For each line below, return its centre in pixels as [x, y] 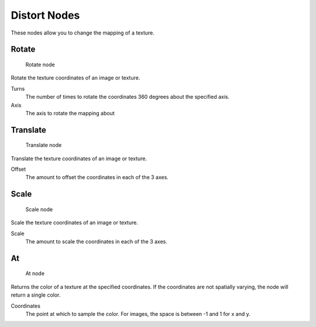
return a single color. [36, 295]
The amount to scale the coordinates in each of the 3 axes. [97, 242]
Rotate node [40, 64]
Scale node [39, 209]
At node [35, 273]
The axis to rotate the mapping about [70, 113]
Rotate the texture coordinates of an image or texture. [75, 78]
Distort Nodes [45, 15]
